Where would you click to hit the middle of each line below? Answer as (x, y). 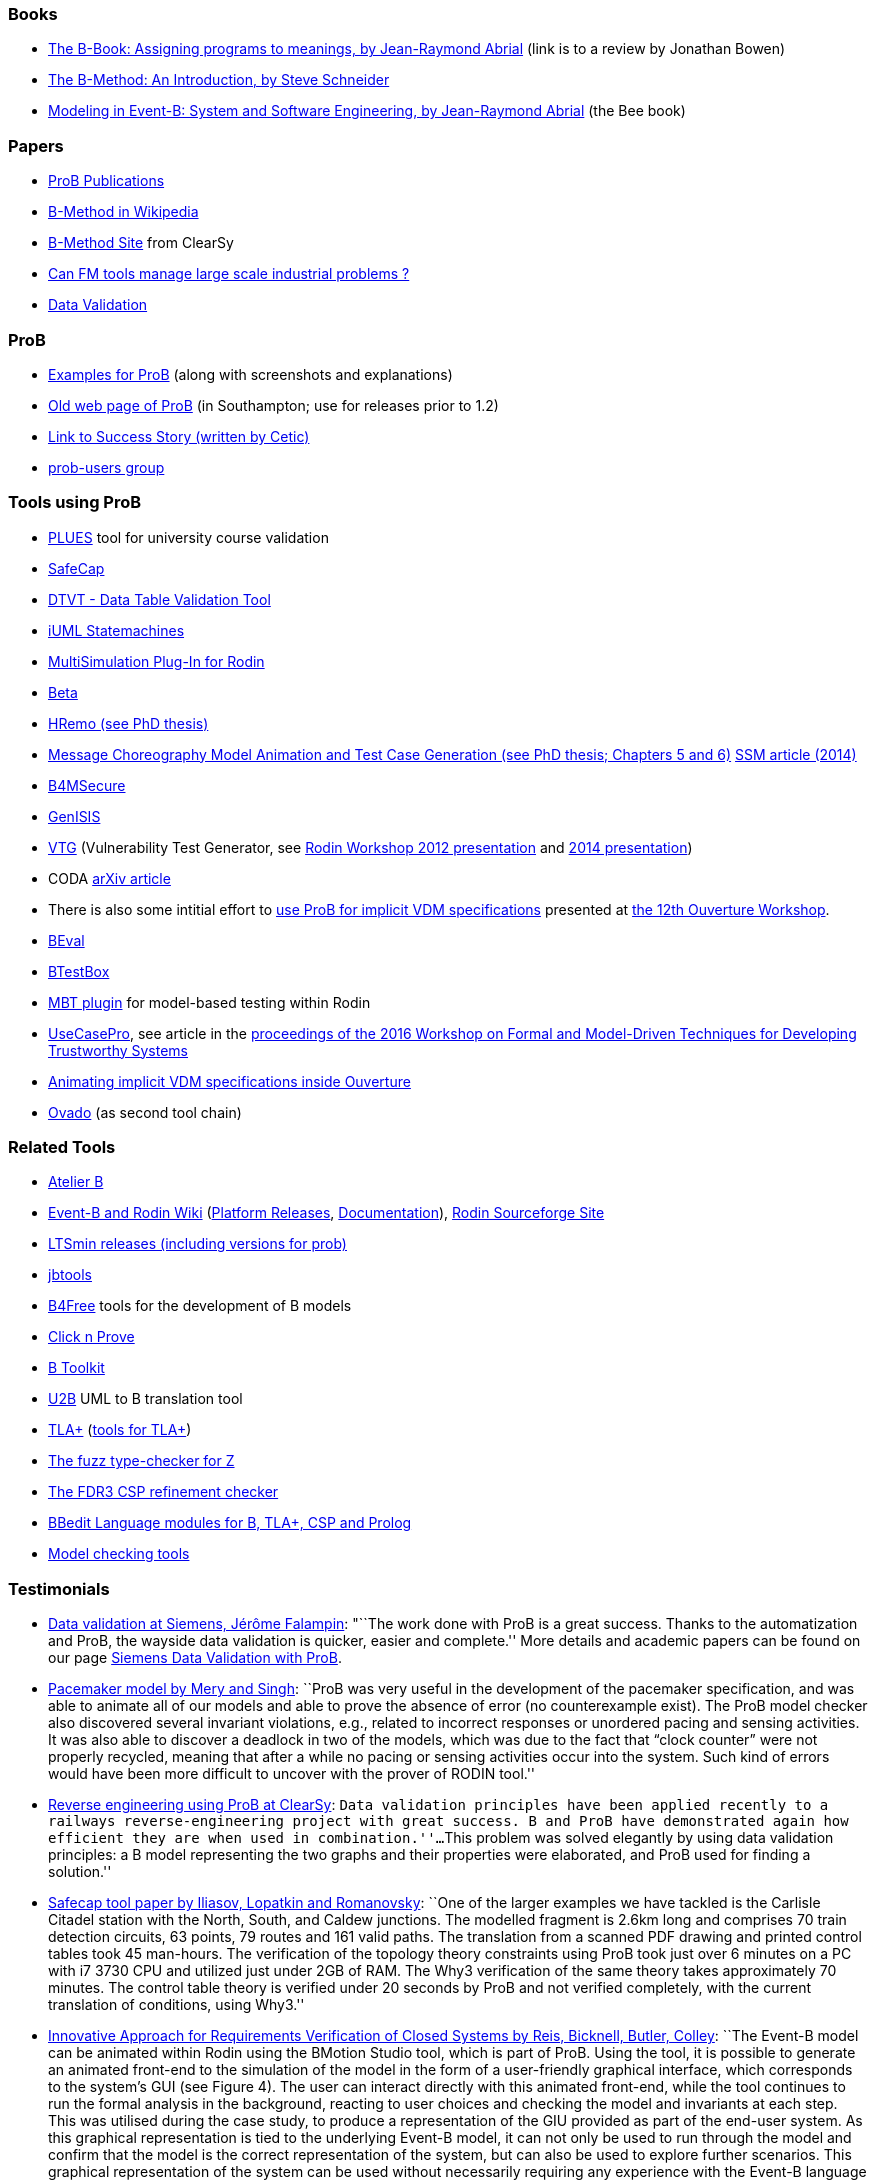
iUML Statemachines (116, 630)
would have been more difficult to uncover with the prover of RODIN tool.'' (292, 1774)
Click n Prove (91, 1337)
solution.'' (80, 1872)
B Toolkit (76, 1368)
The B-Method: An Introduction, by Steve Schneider (219, 80)
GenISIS (74, 816)
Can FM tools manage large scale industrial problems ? (229, 274)
